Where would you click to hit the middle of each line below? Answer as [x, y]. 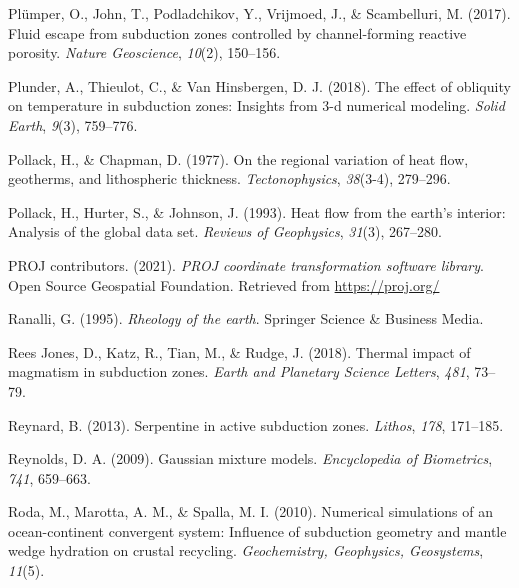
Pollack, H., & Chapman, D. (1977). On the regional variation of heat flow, [238, 158]
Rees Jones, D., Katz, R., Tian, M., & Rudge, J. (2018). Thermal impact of [239, 351]
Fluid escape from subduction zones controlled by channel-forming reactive [237, 32]
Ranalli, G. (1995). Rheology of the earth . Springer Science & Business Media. [246, 318]
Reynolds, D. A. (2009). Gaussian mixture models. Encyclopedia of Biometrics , [250, 458]
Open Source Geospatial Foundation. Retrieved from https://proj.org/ [224, 284]
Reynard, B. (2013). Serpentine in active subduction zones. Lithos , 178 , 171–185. [256, 424]
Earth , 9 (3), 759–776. [73, 124]
